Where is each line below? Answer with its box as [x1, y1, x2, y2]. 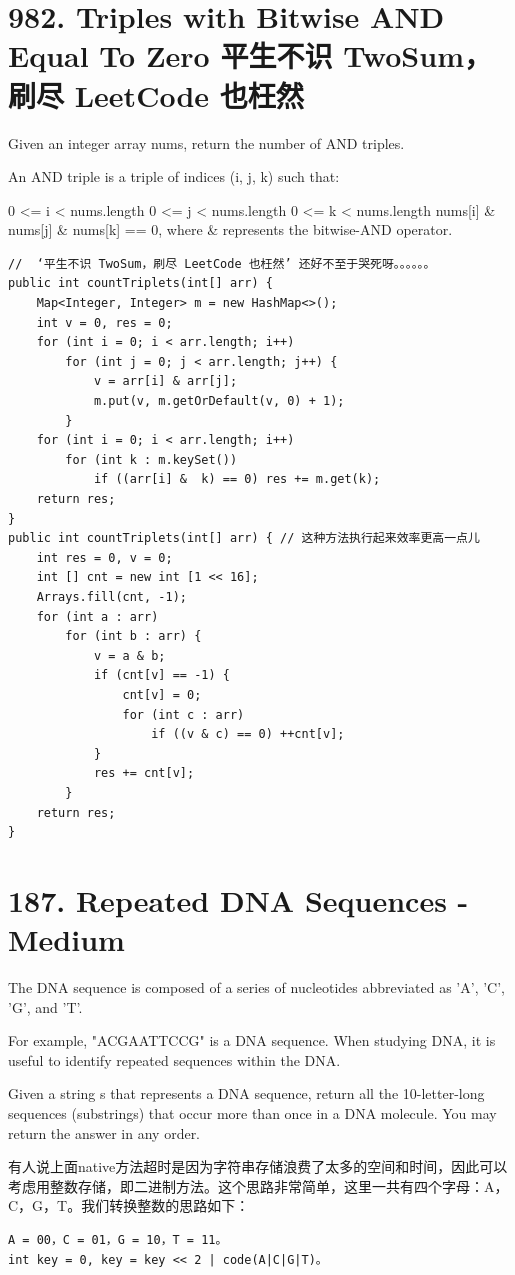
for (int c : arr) [122, 707, 245, 722]
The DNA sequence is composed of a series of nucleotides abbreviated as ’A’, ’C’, [8, 977, 505, 997]
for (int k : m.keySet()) [65, 452, 238, 467]
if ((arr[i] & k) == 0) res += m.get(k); [93, 472, 381, 487]
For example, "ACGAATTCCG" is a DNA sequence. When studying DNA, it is [8, 1030, 496, 1051]
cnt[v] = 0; [122, 687, 202, 702]
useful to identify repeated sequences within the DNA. [8, 1049, 341, 1070]
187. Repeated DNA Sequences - [8, 879, 469, 920]
